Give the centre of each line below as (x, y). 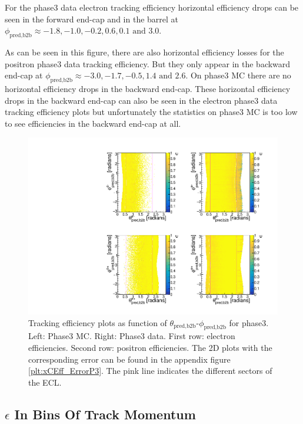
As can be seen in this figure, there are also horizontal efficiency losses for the (144, 52)
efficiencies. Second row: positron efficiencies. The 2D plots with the (150, 347)
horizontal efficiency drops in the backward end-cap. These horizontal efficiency (148, 88)
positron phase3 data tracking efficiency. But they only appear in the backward (148, 63)
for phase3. (249, 322)
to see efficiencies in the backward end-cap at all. (93, 123)
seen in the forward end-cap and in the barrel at (92, 19)
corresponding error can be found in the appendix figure (129, 359)
